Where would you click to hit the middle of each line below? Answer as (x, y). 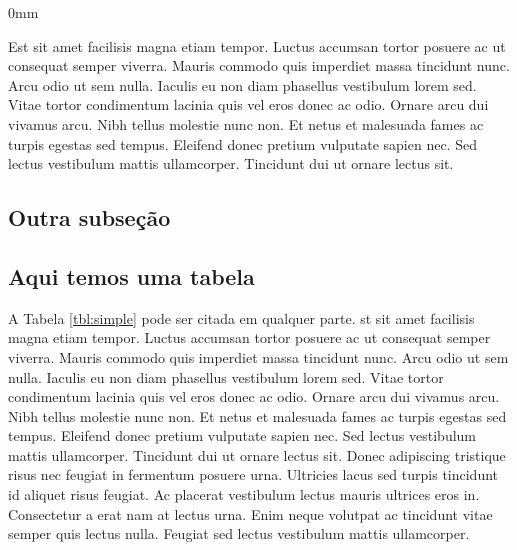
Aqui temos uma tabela (131, 275)
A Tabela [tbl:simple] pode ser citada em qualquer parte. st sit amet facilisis (241, 317)
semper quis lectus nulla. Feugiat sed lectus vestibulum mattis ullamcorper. (239, 533)
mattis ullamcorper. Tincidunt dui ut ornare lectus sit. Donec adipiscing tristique (257, 454)
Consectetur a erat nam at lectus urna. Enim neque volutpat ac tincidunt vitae (250, 513)
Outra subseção (89, 217)
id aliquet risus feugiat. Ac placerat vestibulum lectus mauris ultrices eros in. (244, 494)
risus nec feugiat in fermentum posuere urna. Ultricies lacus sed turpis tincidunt (253, 474)
